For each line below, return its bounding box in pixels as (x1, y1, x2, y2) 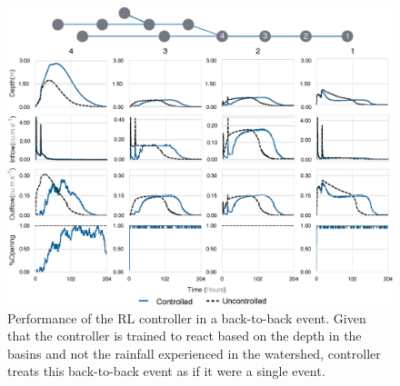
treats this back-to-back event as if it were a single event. (7, 361, 325, 381)
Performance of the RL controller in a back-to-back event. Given (7, 308, 366, 327)
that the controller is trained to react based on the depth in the (7, 326, 362, 345)
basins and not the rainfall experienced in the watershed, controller (7, 343, 381, 362)
